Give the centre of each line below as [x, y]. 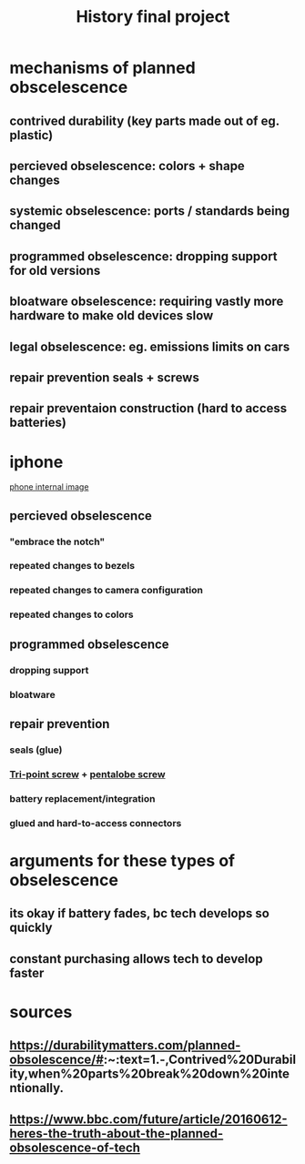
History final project [153, 17]
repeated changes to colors [71, 614]
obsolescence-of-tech [75, 1147]
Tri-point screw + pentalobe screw [87, 774]
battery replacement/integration [82, 798]
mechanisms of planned [102, 68]
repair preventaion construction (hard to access [148, 408]
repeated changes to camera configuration [106, 591]
